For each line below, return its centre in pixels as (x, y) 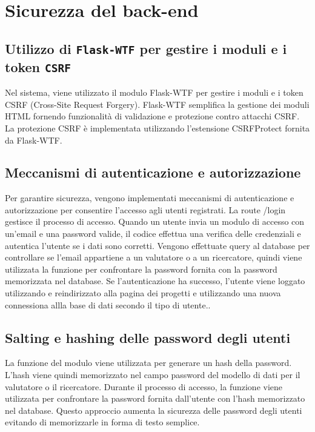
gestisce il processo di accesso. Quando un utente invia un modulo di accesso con (155, 221)
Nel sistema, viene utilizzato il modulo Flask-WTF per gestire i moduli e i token (154, 92)
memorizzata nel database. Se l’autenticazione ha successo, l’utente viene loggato (155, 281)
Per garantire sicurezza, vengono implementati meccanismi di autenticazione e (150, 198)
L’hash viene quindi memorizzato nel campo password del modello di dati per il (153, 375)
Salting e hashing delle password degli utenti (148, 337)
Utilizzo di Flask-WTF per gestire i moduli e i (146, 48)
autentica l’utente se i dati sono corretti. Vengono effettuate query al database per (157, 245)
